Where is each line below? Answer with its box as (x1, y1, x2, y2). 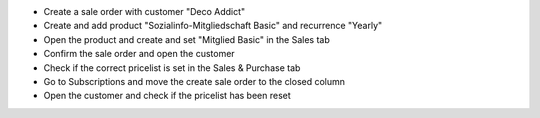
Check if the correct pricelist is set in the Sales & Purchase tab (43, 61, 301, 74)
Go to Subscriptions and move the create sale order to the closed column (43, 75, 345, 87)
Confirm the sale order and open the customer (43, 48, 235, 60)
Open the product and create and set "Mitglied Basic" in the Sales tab (43, 33, 330, 45)
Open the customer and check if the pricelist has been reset (43, 90, 292, 102)
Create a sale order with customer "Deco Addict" (43, 6, 246, 17)
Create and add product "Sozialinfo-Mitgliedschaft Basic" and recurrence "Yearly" (43, 20, 383, 32)
